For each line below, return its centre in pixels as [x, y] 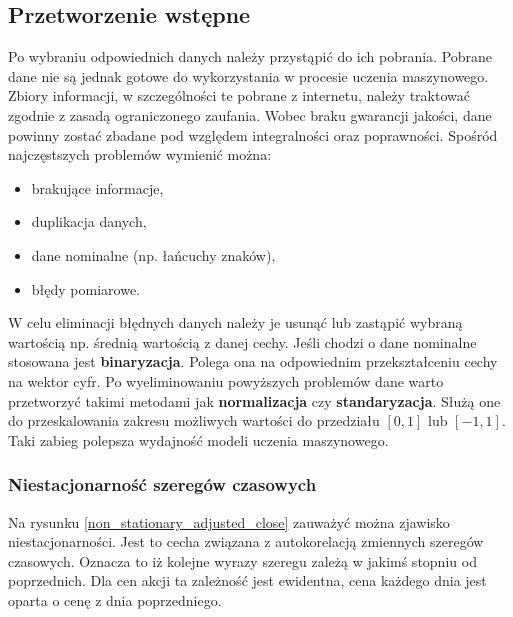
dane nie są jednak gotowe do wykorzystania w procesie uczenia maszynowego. [248, 75]
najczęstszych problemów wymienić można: [140, 154]
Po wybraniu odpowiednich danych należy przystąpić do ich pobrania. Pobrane [250, 56]
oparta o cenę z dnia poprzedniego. [115, 599]
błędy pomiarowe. [85, 288]
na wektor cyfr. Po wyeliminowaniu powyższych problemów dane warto [226, 380]
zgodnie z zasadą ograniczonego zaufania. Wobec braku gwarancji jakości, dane [250, 114]
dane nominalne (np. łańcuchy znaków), [153, 254]
